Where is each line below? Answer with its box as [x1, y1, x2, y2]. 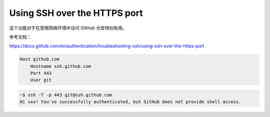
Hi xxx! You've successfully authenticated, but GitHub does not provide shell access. [19, 99, 241, 105]
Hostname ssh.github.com [30, 63, 91, 69]
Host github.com [19, 56, 60, 62]
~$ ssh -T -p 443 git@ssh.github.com [19, 92, 112, 98]
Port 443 [30, 70, 52, 76]
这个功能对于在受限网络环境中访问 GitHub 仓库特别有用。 [9, 25, 127, 31]
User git [30, 77, 52, 83]
